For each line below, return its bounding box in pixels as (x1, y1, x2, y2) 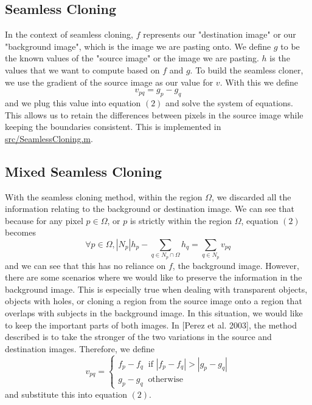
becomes (5, 226, 36, 239)
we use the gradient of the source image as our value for (5, 75, 213, 88)
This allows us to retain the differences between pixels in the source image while (5, 108, 303, 121)
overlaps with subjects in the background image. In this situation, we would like (5, 307, 303, 319)
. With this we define (220, 75, 299, 88)
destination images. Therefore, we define (5, 342, 154, 355)
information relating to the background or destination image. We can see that (5, 202, 294, 215)
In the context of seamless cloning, (5, 28, 133, 41)
